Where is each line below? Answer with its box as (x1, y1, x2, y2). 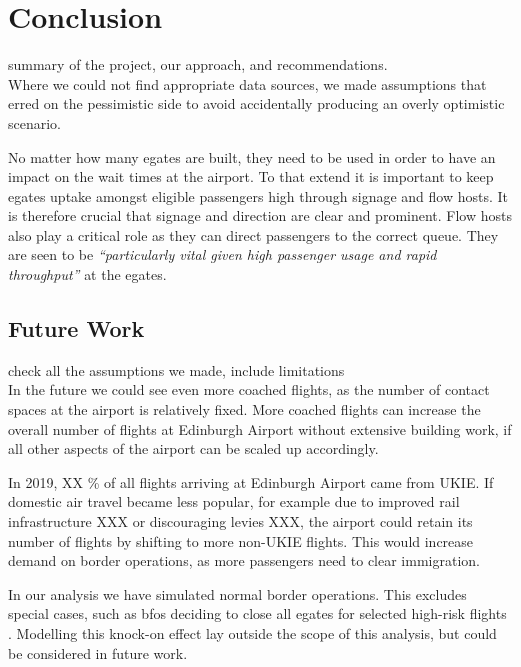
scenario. (8, 112, 62, 133)
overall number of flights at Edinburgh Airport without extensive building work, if (8, 418, 512, 439)
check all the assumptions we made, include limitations (8, 359, 345, 380)
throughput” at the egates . (8, 264, 167, 285)
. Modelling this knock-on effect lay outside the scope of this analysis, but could (8, 622, 497, 643)
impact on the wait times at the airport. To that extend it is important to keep (8, 166, 494, 187)
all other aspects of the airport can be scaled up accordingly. (8, 438, 379, 459)
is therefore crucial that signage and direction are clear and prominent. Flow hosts (8, 205, 512, 226)
